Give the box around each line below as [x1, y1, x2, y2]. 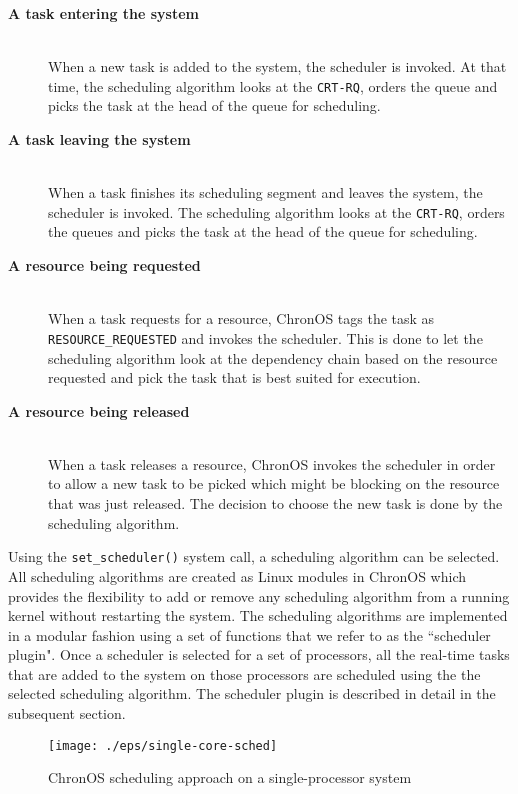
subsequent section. [8, 703, 126, 724]
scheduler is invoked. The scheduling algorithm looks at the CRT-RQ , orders [48, 201, 505, 222]
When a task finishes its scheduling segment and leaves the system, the [48, 182, 483, 203]
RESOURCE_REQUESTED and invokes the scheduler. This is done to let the [48, 327, 483, 348]
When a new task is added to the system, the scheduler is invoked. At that [48, 56, 507, 77]
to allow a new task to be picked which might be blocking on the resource [48, 473, 500, 494]
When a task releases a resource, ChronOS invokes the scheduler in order [48, 453, 496, 474]
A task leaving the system [8, 129, 191, 150]
